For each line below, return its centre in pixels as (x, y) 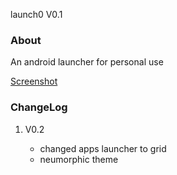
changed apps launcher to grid (103, 148)
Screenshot (34, 81)
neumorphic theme (79, 159)
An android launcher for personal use (87, 62)
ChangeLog (39, 107)
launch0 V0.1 (36, 14)
